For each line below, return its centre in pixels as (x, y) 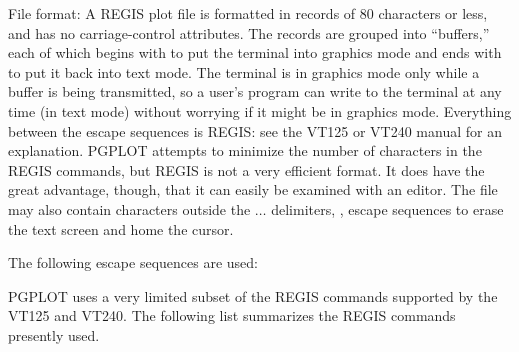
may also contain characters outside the (129, 208)
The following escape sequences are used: (133, 262)
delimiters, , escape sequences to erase (387, 208)
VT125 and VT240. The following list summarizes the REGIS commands (232, 315)
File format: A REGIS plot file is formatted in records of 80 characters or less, (248, 13)
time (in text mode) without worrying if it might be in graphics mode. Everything (260, 110)
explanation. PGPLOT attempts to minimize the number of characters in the (245, 150)
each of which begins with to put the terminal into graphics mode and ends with (255, 52)
